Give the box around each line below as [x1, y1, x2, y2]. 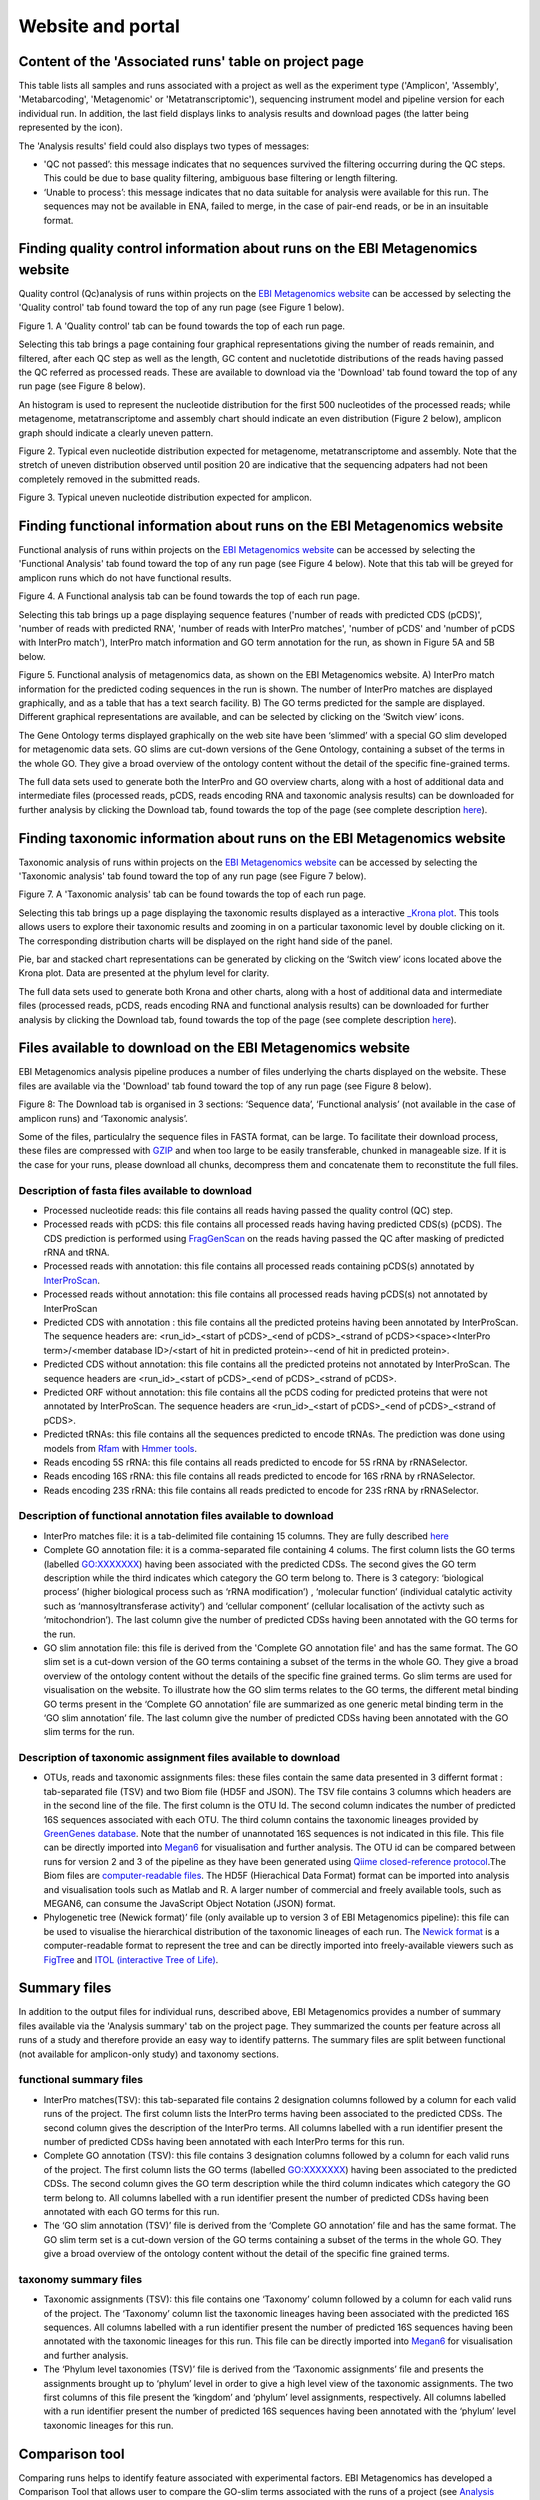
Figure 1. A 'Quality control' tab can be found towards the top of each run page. [18, 320, 345, 332]
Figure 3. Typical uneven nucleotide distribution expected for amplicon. [18, 491, 312, 504]
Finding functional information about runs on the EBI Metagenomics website [18, 517, 504, 534]
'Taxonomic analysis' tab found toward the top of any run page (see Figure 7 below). [18, 870, 367, 882]
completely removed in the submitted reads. [18, 473, 200, 485]
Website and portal [18, 15, 180, 37]
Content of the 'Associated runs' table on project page [18, 53, 364, 70]
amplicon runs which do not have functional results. [18, 571, 232, 584]
